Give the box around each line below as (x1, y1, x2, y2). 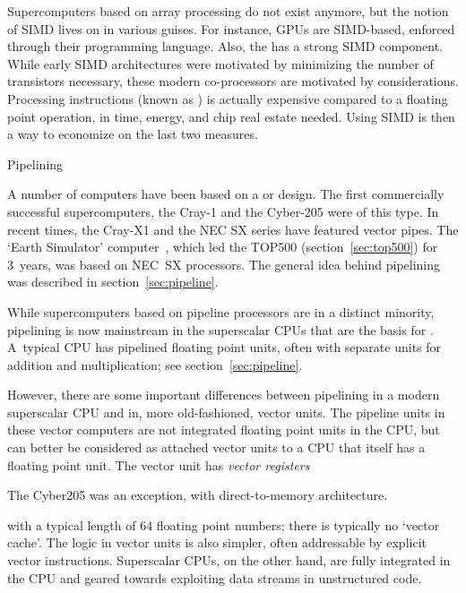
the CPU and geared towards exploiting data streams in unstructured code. (7, 568, 422, 587)
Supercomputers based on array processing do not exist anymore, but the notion (7, 2, 449, 20)
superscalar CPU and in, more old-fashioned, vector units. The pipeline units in (7, 402, 445, 421)
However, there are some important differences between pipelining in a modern (7, 385, 440, 404)
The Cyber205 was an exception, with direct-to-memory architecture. (7, 486, 388, 504)
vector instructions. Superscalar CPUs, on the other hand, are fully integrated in (7, 551, 451, 570)
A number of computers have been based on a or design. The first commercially (7, 185, 444, 203)
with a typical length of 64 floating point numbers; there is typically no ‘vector (7, 515, 440, 534)
